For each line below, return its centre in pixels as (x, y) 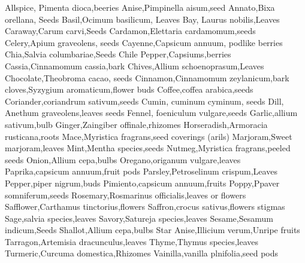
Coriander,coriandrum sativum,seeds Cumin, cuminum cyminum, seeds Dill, (144, 101)
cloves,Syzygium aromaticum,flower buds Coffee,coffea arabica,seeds (129, 89)
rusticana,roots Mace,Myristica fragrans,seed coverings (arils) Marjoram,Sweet (149, 136)
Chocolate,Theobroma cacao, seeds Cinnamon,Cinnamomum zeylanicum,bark (147, 77)
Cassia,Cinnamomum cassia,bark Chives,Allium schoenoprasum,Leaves (135, 65)
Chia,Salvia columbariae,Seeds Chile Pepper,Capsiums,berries (118, 54)
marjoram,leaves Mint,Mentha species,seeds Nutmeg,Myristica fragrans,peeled (148, 148)
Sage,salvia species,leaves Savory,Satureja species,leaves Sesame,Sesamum (139, 218)
